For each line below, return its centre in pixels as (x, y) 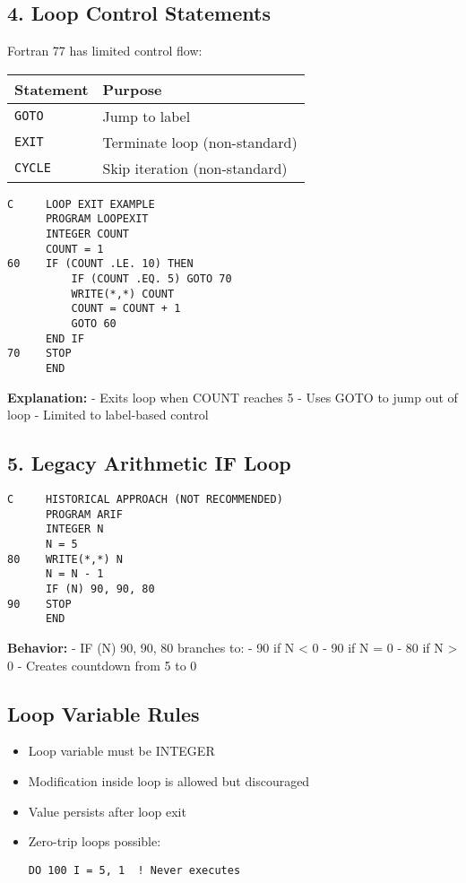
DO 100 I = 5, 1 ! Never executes (134, 870)
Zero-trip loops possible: (95, 841)
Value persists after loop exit (107, 811)
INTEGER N (74, 529)
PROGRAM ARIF (84, 514)
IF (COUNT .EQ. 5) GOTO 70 (151, 279)
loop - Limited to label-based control (108, 415)
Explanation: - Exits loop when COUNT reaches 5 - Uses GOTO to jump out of (233, 397)
